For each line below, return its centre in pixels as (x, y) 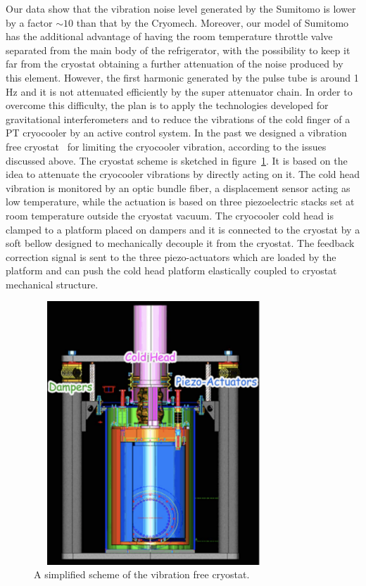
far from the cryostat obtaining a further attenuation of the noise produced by (175, 64)
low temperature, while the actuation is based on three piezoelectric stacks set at (180, 202)
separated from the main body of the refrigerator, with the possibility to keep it (178, 50)
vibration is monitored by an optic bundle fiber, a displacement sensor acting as (178, 187)
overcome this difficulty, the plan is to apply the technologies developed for (167, 105)
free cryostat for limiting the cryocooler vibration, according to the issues (166, 146)
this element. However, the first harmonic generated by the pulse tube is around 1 (182, 77)
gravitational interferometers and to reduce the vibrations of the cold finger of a (178, 119)
